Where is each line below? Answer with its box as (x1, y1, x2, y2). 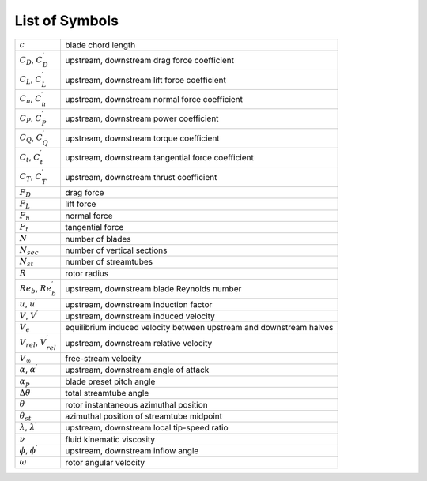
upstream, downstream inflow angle (65, 445, 199, 457)
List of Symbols (14, 12, 119, 29)
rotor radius (65, 268, 109, 279)
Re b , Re (19, 283, 52, 295)
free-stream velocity (65, 353, 142, 364)
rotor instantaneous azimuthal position (65, 399, 209, 410)
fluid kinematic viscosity (65, 434, 156, 445)
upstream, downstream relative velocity (65, 337, 213, 348)
